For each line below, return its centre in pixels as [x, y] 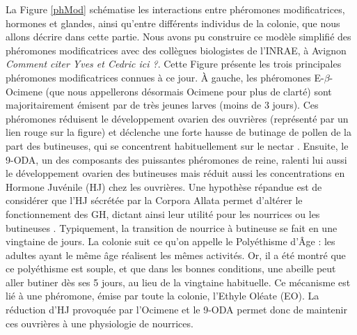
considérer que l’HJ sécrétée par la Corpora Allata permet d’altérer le [154, 200]
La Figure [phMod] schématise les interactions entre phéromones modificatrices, [175, 9]
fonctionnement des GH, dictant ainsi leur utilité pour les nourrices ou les [163, 213]
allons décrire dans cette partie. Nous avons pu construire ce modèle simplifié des [178, 37]
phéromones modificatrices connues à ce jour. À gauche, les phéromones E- [165, 77]
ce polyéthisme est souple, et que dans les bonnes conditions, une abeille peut [171, 268]
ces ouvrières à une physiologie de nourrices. [100, 323]
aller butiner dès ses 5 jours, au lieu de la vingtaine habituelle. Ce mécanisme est [178, 282]
